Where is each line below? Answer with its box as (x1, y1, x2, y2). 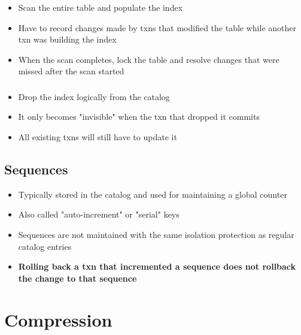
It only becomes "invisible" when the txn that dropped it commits (18, 110, 260, 123)
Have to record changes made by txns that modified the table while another (18, 21, 296, 34)
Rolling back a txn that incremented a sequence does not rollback (18, 260, 296, 273)
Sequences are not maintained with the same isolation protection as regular (18, 228, 294, 240)
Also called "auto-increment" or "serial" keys (18, 208, 180, 221)
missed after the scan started (18, 65, 124, 77)
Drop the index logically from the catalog (18, 90, 170, 102)
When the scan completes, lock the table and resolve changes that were (18, 53, 279, 65)
